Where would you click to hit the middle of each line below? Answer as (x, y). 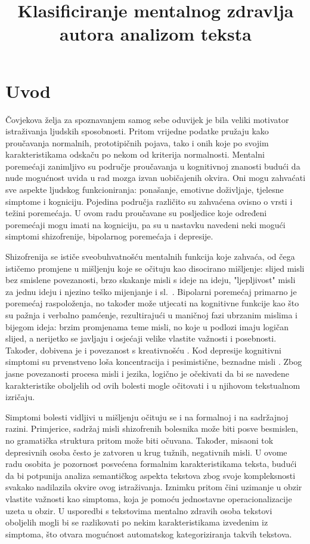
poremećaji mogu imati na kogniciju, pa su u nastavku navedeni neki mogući (145, 224)
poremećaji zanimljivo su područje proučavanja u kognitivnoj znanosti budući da (153, 166)
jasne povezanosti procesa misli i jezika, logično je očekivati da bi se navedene (147, 373)
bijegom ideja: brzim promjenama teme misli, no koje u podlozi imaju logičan (147, 326)
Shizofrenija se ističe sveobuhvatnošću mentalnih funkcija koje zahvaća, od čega (150, 256)
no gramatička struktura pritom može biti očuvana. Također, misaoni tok (139, 440)
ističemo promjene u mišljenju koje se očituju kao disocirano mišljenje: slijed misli (155, 268)
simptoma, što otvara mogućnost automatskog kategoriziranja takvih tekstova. (149, 534)
